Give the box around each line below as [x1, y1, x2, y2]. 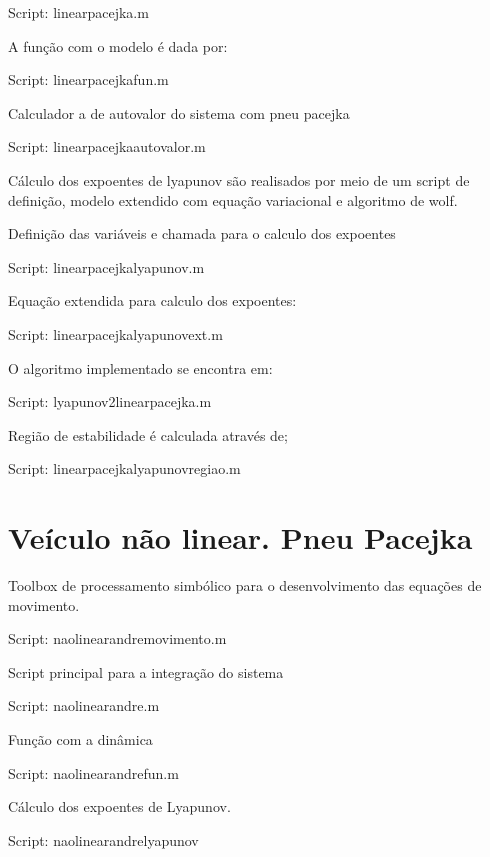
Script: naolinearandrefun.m [8, 762, 179, 783]
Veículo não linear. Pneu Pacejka [8, 517, 473, 558]
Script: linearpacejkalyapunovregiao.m [8, 458, 241, 479]
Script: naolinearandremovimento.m [8, 628, 227, 649]
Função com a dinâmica [8, 729, 153, 749]
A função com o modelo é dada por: [8, 35, 228, 56]
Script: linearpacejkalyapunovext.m [8, 323, 223, 344]
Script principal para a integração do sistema [8, 661, 284, 682]
